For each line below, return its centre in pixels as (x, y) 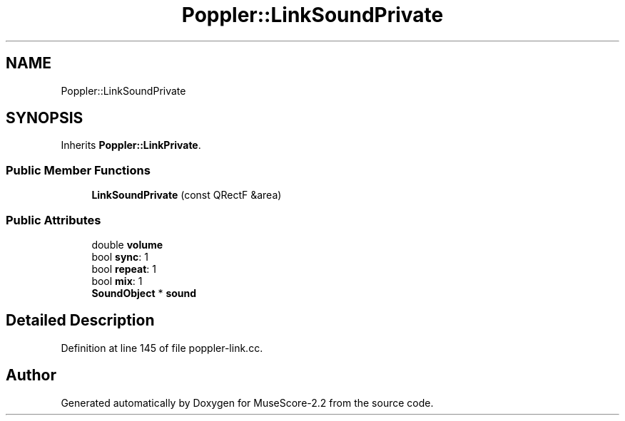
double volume (127, 244)
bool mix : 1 (117, 281)
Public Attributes (54, 220)
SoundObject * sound (144, 293)
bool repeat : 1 (124, 269)
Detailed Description (80, 321)
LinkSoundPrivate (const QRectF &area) (187, 195)
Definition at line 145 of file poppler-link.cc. (162, 348)
